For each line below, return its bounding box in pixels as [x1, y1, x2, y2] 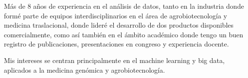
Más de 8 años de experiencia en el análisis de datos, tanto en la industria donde [4, 1, 244, 11]
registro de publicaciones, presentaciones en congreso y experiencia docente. [4, 39, 229, 49]
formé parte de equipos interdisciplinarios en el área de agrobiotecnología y [4, 10, 227, 20]
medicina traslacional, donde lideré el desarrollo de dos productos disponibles [4, 20, 234, 30]
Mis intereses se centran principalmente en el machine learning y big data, [4, 55, 225, 65]
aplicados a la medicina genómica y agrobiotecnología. [4, 64, 165, 75]
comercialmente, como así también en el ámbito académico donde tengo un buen [4, 29, 243, 39]
